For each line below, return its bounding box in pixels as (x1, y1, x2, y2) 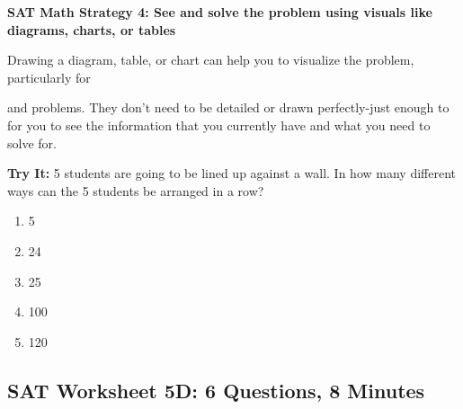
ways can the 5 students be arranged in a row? (7, 181, 264, 200)
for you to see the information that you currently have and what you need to (7, 115, 431, 134)
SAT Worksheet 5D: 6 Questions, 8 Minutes (7, 376, 425, 404)
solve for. (7, 133, 57, 152)
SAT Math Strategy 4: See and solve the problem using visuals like (7, 3, 432, 21)
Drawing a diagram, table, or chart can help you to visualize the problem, (7, 50, 414, 69)
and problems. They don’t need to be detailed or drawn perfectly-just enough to (7, 98, 450, 117)
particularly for (7, 67, 91, 86)
